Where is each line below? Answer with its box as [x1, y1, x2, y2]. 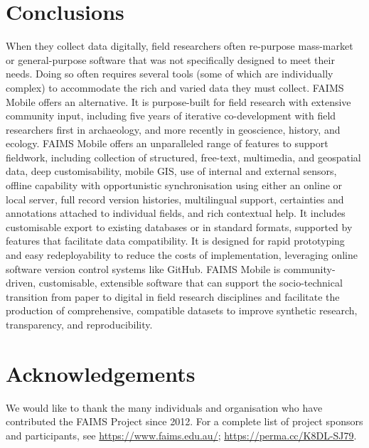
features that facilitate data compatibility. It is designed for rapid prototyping [6, 233, 345, 248]
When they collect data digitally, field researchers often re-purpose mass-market [6, 38, 353, 53]
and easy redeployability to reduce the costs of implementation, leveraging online [6, 247, 358, 262]
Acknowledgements [6, 358, 196, 388]
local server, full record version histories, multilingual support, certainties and [6, 191, 344, 206]
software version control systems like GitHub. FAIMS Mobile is [6, 261, 281, 276]
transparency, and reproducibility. [6, 317, 153, 331]
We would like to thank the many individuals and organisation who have [6, 400, 323, 415]
